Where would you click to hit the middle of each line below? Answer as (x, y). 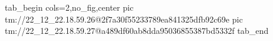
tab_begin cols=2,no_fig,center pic (69, 7)
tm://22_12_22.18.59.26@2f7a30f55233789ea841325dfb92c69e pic (124, 19)
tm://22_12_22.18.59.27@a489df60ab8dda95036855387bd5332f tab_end (137, 31)
